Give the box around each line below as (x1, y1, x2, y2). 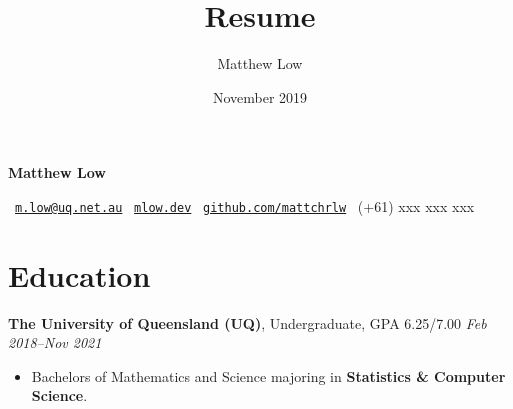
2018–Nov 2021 (8, 332, 102, 353)
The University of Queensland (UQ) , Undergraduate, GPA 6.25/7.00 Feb (8, 312, 487, 333)
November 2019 (212, 86, 308, 107)
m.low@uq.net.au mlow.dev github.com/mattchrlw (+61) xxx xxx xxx (15, 195, 475, 216)
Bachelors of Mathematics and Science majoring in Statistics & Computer (31, 365, 506, 386)
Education (8, 254, 151, 295)
